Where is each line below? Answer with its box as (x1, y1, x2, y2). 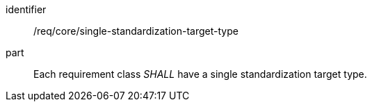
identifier (6, 3, 47, 15)
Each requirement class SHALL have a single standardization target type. (33, 68, 367, 80)
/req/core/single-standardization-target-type (33, 25, 238, 37)
